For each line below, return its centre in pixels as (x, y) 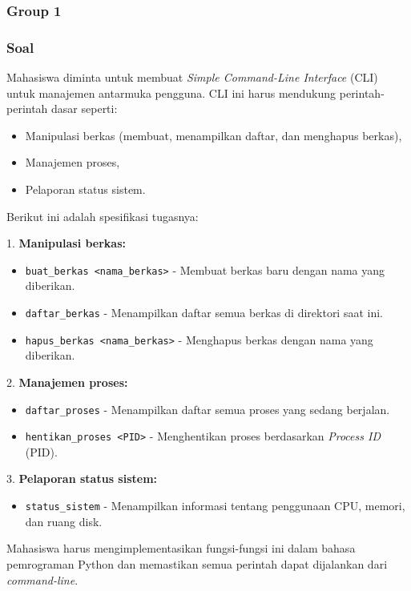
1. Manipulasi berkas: (66, 243)
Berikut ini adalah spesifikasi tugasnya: (103, 216)
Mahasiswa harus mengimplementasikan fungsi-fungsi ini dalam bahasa (181, 548)
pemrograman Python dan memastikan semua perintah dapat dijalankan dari (197, 563)
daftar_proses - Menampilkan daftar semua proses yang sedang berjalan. (208, 409)
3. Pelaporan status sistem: (82, 478)
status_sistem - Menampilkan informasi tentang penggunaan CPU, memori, (215, 506)
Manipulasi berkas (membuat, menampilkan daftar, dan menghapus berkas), (214, 135)
